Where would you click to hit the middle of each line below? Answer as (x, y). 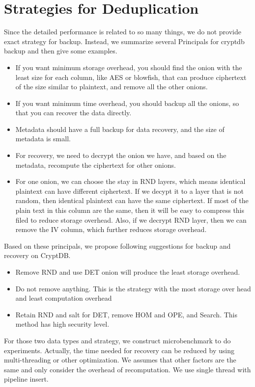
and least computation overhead (64, 298)
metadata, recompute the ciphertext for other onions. (96, 165)
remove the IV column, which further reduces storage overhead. (111, 229)
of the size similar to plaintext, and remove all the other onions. (112, 87)
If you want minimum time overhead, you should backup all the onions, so (127, 103)
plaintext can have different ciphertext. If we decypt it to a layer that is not (129, 191)
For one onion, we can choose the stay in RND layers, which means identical (130, 181)
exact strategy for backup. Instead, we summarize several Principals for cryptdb (124, 41)
